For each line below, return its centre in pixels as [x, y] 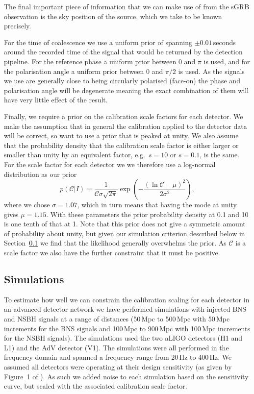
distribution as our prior [40, 174]
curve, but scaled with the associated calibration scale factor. [96, 386]
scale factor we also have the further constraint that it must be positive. [112, 253]
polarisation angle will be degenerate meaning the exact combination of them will [127, 90]
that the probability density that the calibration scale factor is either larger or [121, 145]
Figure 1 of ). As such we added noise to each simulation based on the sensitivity [126, 376]
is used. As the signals [211, 71]
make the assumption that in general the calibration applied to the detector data [126, 126]
